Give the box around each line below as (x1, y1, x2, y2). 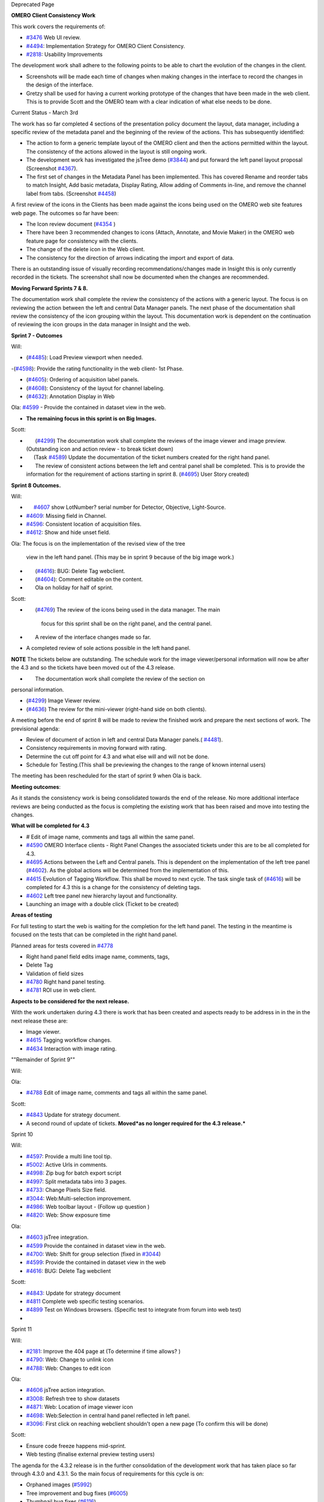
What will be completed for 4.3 (11, 822, 90, 829)
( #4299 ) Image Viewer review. (26, 697, 101, 704)
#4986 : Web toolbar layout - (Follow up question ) (26, 1203, 150, 1211)
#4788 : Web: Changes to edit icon (26, 1364, 111, 1372)
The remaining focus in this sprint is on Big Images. (26, 415, 157, 422)
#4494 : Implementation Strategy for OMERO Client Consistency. (26, 42, 185, 49)
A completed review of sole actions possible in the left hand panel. (26, 645, 191, 652)
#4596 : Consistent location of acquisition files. (26, 520, 142, 528)
